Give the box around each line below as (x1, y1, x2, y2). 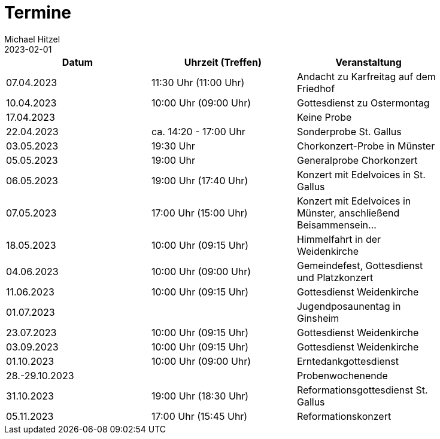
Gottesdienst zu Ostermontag (296, 96, 430, 109)
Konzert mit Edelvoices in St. (296, 168, 426, 181)
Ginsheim (296, 312, 339, 324)
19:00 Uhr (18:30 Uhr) (151, 389, 249, 402)
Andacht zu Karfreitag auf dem (296, 70, 436, 83)
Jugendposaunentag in (296, 300, 401, 312)
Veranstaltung (335, 56, 402, 68)
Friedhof (296, 82, 335, 94)
